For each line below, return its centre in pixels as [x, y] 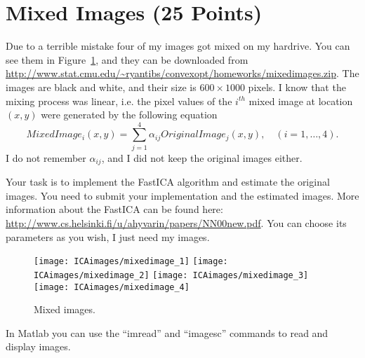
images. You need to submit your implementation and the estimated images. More [182, 195]
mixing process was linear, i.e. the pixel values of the [119, 101]
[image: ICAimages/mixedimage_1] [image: [131, 262]
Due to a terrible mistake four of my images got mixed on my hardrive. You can [178, 46]
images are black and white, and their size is [101, 87]
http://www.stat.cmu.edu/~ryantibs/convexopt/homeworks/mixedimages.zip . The [182, 73]
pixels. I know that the [297, 87]
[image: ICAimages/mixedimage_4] [112, 287]
